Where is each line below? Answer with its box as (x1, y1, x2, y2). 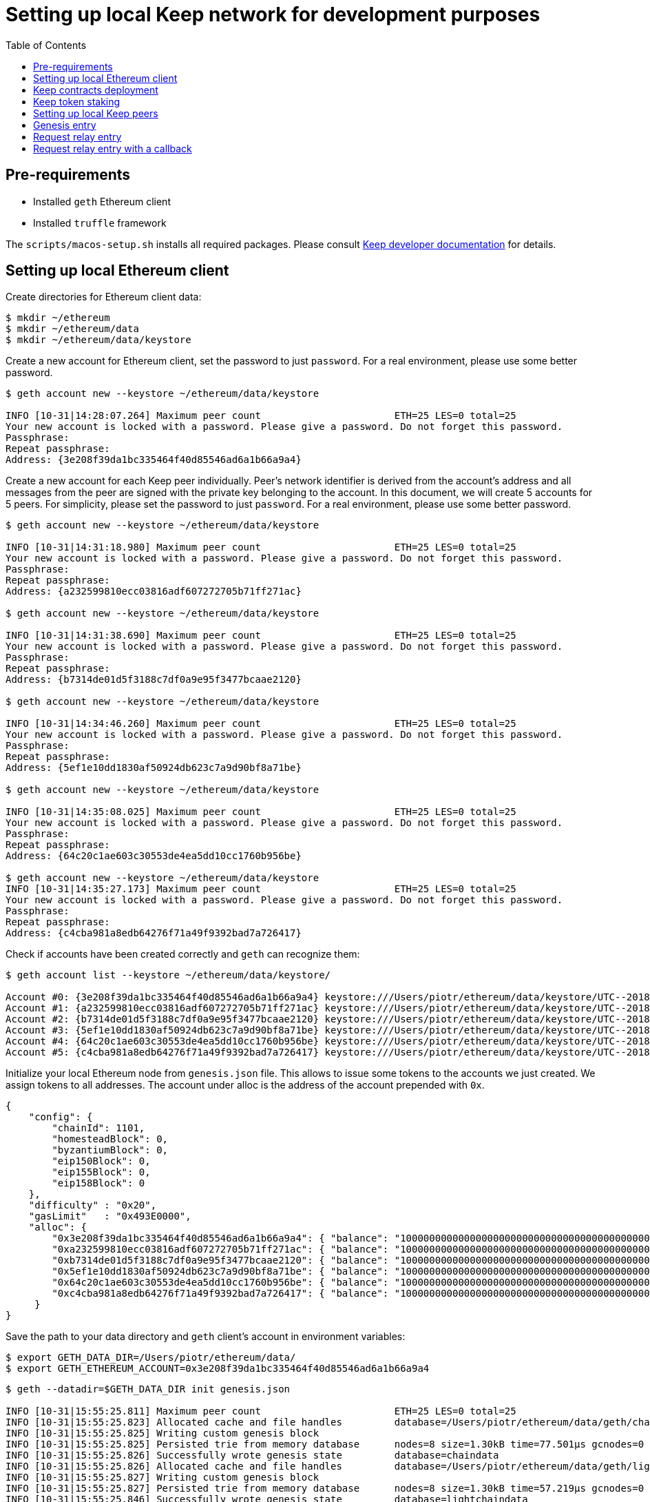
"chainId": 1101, (52, 1122, 145, 1134)
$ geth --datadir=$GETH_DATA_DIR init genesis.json (6, 1383, 291, 1395)
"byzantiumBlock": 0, (52, 1144, 169, 1156)
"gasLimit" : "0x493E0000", (28, 1211, 191, 1222)
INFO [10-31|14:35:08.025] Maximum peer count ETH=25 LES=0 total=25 (6, 806, 516, 818)
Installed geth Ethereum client (33, 195, 171, 207)
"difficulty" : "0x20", (28, 1200, 157, 1211)
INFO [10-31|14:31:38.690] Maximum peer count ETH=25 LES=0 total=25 (6, 630, 516, 641)
